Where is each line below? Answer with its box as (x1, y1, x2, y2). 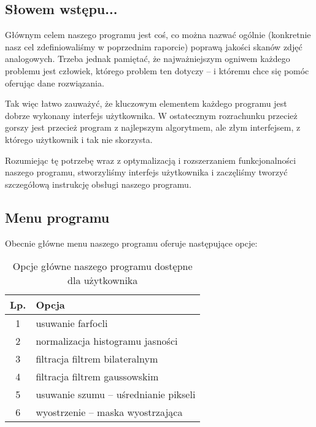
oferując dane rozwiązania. (5, 76, 104, 89)
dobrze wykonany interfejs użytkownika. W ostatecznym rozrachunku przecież (5, 109, 298, 121)
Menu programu (5, 207, 110, 226)
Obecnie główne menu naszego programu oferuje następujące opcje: (5, 236, 258, 249)
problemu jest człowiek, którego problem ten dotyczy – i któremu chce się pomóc (5, 64, 309, 77)
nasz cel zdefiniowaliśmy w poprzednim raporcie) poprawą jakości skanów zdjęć (5, 40, 303, 53)
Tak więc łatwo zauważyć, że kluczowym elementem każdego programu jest (5, 97, 287, 110)
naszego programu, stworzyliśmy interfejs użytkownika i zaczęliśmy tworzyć (5, 166, 288, 179)
